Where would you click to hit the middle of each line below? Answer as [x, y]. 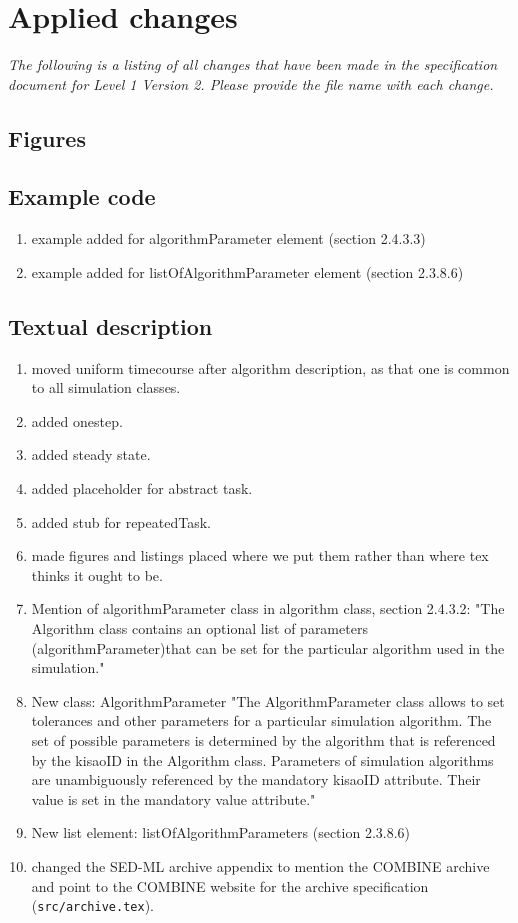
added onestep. [77, 420]
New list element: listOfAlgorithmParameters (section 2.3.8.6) [221, 832]
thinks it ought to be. [97, 574]
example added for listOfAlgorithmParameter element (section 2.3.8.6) [247, 271]
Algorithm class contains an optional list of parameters [199, 628]
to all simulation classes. [106, 387]
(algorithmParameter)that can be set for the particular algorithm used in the [268, 647]
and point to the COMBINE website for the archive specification [230, 885]
